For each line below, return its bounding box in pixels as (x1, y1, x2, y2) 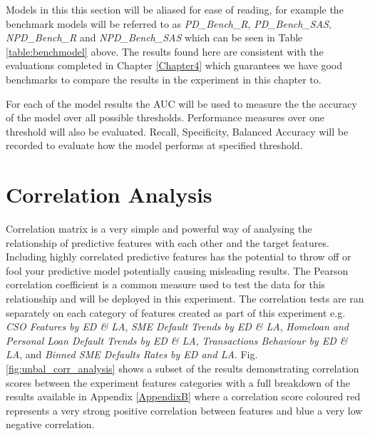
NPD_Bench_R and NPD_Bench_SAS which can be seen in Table (6, 30, 303, 45)
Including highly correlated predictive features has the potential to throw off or (6, 249, 351, 264)
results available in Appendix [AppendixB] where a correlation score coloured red (6, 389, 361, 404)
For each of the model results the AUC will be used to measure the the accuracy (6, 96, 357, 111)
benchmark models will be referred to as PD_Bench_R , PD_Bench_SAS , (6, 16, 332, 31)
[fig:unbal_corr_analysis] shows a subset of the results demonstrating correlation (6, 361, 359, 375)
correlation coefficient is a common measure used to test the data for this (6, 277, 326, 292)
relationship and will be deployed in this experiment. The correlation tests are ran (6, 291, 364, 306)
